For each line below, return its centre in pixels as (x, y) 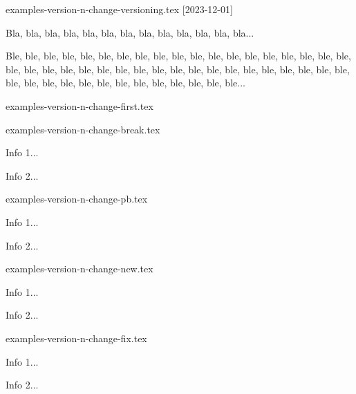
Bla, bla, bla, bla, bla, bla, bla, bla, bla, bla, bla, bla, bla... (130, 32)
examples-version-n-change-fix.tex (76, 338)
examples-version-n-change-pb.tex (77, 199)
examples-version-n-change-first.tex (79, 105)
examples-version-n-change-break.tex (83, 129)
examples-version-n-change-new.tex (79, 269)
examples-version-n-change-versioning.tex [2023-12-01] (119, 9)
